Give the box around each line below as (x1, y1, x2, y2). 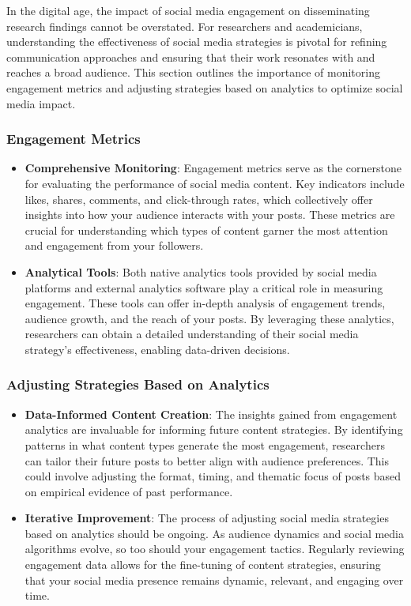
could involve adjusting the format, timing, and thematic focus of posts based (25, 468, 402, 484)
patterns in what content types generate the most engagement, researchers (25, 436, 385, 453)
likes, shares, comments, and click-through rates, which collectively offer (25, 190, 373, 207)
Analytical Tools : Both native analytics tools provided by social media (25, 263, 377, 280)
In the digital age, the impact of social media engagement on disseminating (6, 2, 370, 18)
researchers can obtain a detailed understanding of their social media (25, 326, 359, 342)
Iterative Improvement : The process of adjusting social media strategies (25, 510, 389, 526)
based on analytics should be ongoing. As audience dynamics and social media (25, 525, 404, 541)
